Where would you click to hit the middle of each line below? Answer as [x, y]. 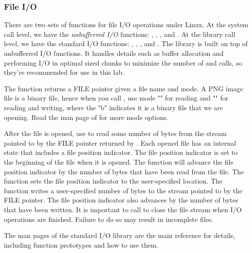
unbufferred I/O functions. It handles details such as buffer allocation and [114, 53]
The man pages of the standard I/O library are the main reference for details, [120, 235]
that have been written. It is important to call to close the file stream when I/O [123, 209]
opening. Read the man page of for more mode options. [86, 117]
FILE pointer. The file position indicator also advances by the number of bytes [121, 200]
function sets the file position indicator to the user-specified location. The [113, 181]
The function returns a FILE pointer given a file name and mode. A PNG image [124, 88]
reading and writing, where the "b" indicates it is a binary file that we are [114, 107]
